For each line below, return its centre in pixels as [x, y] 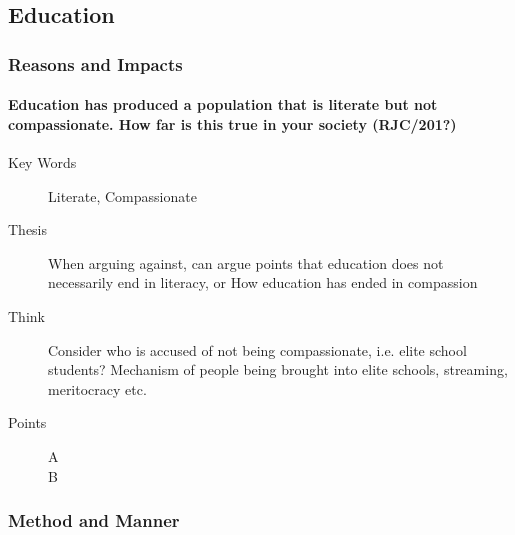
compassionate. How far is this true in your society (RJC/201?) [232, 123]
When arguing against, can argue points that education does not [246, 262]
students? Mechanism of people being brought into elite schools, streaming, [278, 369]
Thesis [28, 229]
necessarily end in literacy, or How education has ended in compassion [263, 282]
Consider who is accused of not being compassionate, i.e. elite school [257, 349]
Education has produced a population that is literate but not [223, 104]
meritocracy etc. [97, 388]
